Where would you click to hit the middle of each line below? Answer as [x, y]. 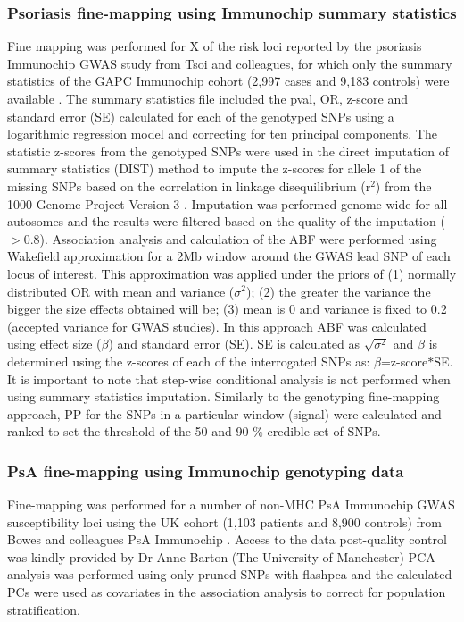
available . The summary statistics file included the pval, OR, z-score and [208, 98]
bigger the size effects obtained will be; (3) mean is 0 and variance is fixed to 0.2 [227, 309]
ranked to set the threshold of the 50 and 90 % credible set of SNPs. [194, 431]
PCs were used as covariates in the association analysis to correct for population [227, 592]
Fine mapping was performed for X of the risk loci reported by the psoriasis [215, 46]
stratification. [44, 609]
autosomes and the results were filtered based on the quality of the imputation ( [226, 221]
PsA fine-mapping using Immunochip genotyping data [206, 471]
